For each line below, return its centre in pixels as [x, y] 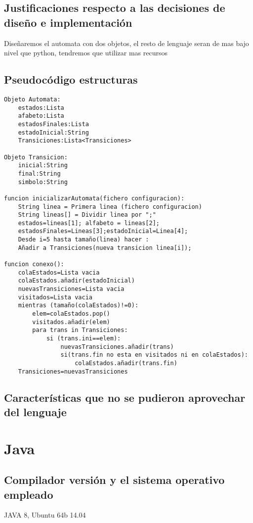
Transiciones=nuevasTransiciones [73, 371]
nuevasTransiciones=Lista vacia [71, 289]
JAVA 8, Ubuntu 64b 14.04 [45, 515]
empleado [29, 494]
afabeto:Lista [41, 116]
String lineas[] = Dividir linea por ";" [87, 215]
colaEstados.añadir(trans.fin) [126, 363]
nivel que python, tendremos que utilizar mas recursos [86, 53]
